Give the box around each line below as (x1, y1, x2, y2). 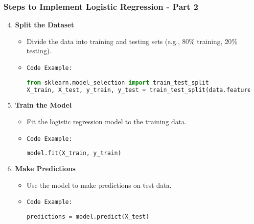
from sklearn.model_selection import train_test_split (26, 79, 209, 86)
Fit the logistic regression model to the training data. (26, 116, 187, 126)
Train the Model (15, 100, 72, 110)
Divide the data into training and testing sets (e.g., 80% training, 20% (26, 36, 237, 46)
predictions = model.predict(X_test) (26, 213, 150, 220)
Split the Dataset (15, 20, 74, 30)
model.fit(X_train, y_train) (26, 150, 121, 157)
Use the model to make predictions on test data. (26, 179, 172, 190)
